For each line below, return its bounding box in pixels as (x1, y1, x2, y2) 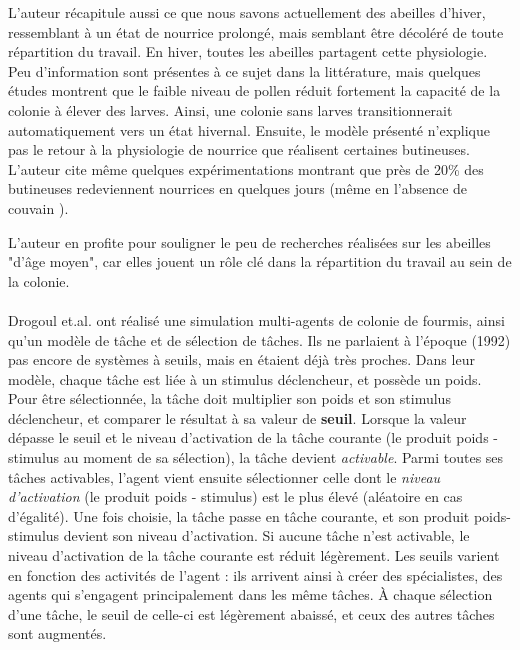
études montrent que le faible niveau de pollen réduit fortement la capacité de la (8, 80, 501, 101)
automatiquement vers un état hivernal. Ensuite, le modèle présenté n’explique (8, 119, 490, 140)
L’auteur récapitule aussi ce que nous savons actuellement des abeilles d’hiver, (8, 2, 486, 22)
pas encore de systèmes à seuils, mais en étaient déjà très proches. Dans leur (8, 349, 475, 370)
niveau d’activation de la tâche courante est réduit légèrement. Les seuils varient (8, 545, 500, 566)
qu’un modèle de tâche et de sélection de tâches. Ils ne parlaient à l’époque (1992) (8, 329, 511, 350)
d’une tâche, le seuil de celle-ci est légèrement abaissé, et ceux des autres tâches (8, 603, 495, 624)
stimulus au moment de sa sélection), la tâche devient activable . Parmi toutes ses (8, 447, 504, 468)
